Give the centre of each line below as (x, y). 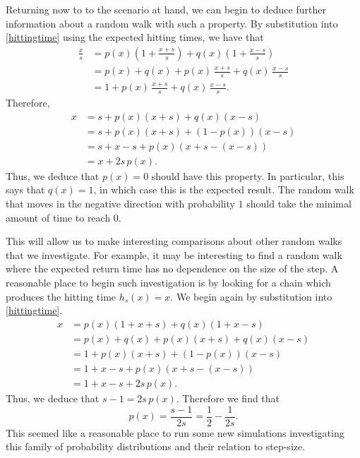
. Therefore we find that (228, 398)
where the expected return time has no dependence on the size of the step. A (172, 269)
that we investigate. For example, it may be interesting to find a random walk (174, 254)
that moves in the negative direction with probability (120, 204)
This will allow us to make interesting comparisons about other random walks (174, 241)
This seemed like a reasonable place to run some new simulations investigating (175, 432)
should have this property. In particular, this (248, 175)
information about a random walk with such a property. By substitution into (172, 23)
